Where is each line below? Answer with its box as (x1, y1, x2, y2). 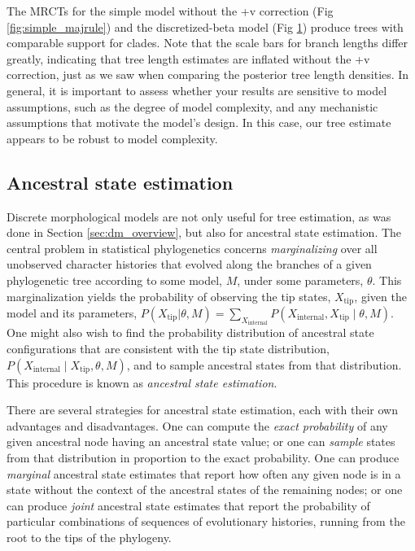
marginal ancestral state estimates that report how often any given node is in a (7, 465, 401, 482)
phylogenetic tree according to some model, (7, 271, 222, 288)
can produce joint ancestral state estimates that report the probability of (7, 496, 370, 514)
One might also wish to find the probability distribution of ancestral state (7, 324, 374, 341)
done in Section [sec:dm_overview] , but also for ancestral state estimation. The (7, 224, 402, 241)
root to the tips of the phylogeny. (7, 528, 172, 545)
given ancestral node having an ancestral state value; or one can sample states (7, 433, 395, 450)
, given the (354, 287, 407, 304)
